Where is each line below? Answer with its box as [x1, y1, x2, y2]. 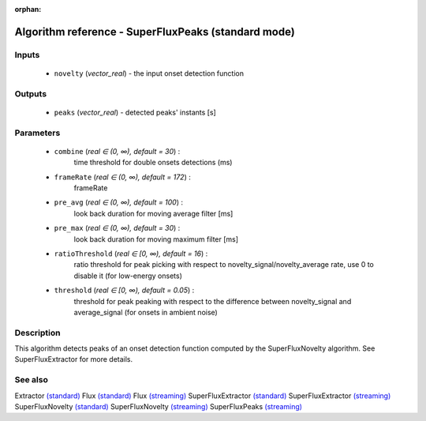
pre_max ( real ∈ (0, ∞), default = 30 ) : [54, 224, 181, 233]
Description [14, 327, 61, 338]
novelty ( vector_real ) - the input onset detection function [54, 68, 245, 78]
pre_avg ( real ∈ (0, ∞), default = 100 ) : [54, 197, 184, 207]
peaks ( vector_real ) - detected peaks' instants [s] [54, 107, 216, 117]
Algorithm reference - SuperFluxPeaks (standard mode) [14, 24, 295, 39]
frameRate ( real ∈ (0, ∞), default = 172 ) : [54, 172, 191, 182]
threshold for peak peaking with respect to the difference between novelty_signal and [73, 296, 352, 306]
